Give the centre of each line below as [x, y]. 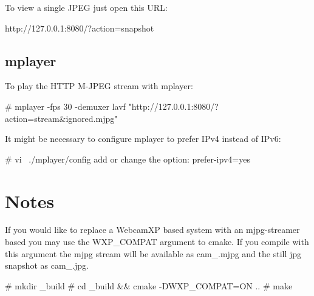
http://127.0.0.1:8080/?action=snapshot [80, 28]
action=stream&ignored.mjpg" [61, 118]
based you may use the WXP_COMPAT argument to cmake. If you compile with [157, 242]
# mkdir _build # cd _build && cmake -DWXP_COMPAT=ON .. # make [149, 285]
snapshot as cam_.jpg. [47, 265]
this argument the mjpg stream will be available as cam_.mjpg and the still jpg [153, 253]
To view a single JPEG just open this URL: [86, 7]
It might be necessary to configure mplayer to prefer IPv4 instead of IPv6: [143, 139]
